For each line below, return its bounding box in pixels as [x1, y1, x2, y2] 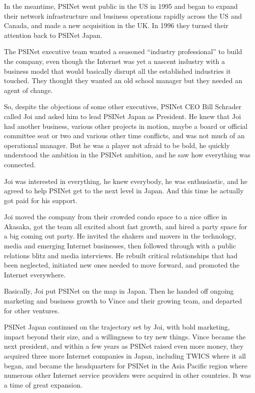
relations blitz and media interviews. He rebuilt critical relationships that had [4, 250, 238, 260]
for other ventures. [4, 305, 59, 315]
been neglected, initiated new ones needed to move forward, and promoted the [4, 260, 240, 270]
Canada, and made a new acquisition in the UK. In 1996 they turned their [4, 20, 228, 30]
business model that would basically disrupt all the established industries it [4, 65, 231, 76]
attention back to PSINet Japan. [4, 30, 102, 40]
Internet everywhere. [4, 269, 66, 279]
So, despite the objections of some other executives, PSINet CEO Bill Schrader [4, 101, 242, 112]
